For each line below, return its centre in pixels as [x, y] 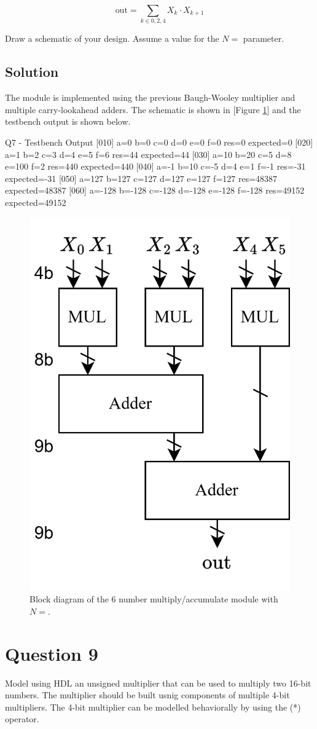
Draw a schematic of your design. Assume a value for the [112, 38]
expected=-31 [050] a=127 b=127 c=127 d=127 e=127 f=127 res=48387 [141, 178]
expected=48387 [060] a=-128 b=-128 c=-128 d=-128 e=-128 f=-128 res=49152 [155, 190]
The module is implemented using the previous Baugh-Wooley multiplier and [150, 97]
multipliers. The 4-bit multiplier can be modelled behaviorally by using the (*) [153, 707]
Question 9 [52, 653]
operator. [22, 719]
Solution [32, 72]
